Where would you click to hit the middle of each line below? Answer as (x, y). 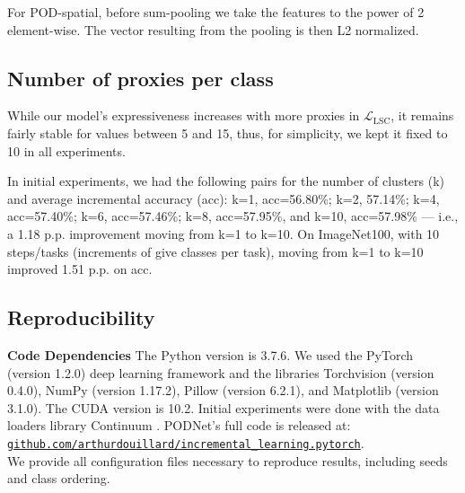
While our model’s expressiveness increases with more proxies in (184, 115)
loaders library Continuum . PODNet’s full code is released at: (179, 425)
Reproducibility (81, 317)
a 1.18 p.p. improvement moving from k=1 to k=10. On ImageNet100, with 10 (224, 233)
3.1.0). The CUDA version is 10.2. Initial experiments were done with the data (224, 407)
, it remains (422, 115)
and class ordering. (59, 478)
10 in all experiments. (66, 150)
